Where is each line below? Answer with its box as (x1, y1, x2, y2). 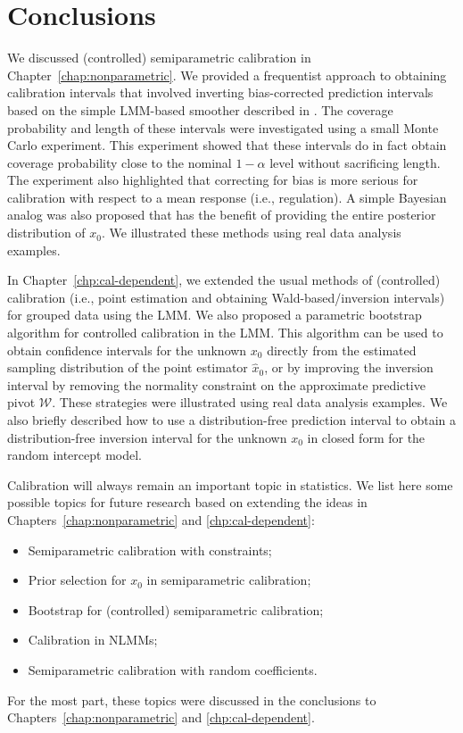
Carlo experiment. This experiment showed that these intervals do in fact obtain (7, 136, 447, 154)
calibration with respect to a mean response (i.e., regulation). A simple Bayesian (7, 187, 447, 206)
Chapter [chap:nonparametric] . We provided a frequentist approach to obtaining (7, 65, 447, 84)
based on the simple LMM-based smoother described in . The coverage (7, 100, 393, 119)
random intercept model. (7, 446, 142, 464)
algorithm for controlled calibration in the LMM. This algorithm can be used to (7, 323, 443, 342)
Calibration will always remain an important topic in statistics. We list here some (7, 475, 453, 494)
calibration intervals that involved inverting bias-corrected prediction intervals (7, 83, 434, 102)
